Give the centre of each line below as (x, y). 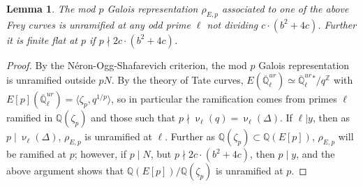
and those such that (133, 118)
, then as (331, 118)
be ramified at (36, 154)
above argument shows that (65, 171)
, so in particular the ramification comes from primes (224, 99)
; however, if (101, 154)
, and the (316, 154)
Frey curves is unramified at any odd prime (98, 24)
